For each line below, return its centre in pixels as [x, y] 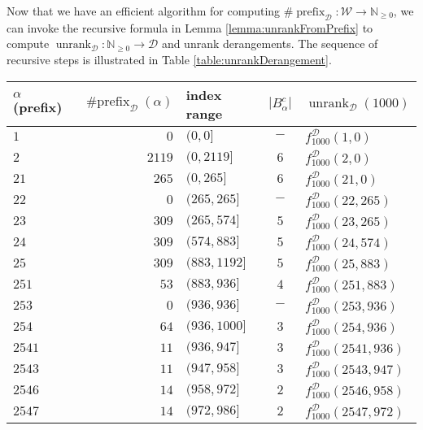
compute [28, 43]
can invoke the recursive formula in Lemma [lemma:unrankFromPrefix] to [190, 27]
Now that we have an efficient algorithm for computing [144, 11]
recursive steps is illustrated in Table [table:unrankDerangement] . [169, 59]
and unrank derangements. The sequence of [270, 43]
